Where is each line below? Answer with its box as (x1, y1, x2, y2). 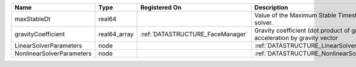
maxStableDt (14, 15, 50, 23)
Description (254, 4, 288, 11)
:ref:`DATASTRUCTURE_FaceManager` (140, 30, 248, 38)
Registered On (140, 4, 182, 11)
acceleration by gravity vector (254, 34, 338, 42)
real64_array (98, 30, 134, 38)
